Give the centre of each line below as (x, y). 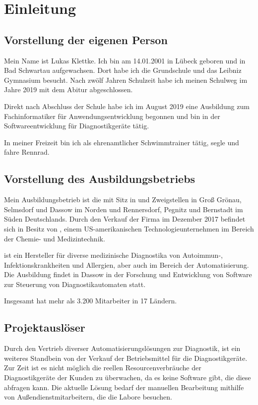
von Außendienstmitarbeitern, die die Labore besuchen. (88, 397)
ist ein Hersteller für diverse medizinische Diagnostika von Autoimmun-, (113, 255)
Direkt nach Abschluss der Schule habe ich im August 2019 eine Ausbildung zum (127, 106)
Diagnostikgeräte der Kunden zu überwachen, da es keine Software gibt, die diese (128, 377)
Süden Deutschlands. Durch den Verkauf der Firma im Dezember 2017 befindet (125, 219)
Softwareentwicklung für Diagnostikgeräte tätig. (77, 126)
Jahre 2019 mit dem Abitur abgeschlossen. (68, 89)
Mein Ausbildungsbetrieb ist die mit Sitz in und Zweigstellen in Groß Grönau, (123, 200)
